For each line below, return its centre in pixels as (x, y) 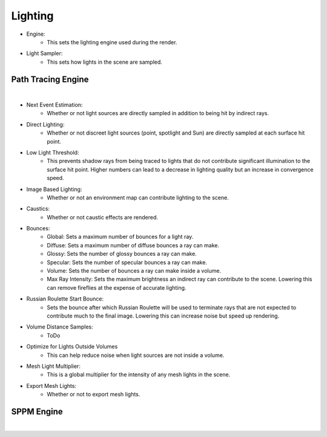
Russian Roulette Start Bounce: (65, 299)
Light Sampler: (45, 53)
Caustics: (38, 208)
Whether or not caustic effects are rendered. (103, 217)
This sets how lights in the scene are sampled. (105, 62)
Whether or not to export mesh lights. (94, 395)
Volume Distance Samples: (60, 327)
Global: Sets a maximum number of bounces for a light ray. (120, 237)
